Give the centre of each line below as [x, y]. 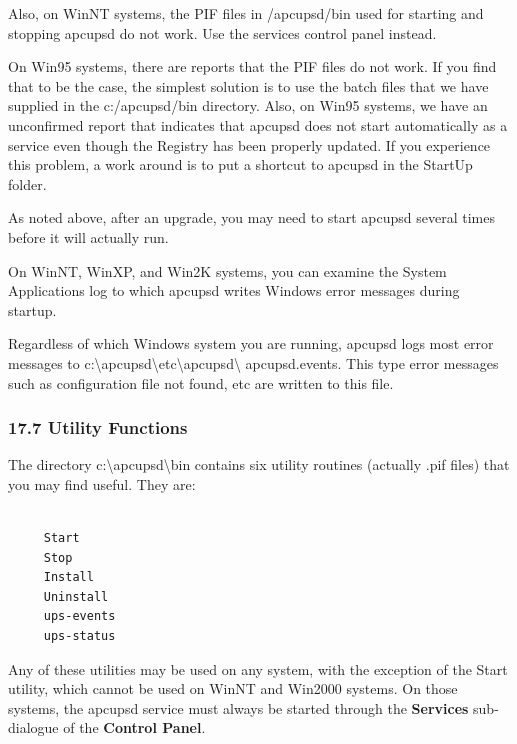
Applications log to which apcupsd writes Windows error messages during [234, 290]
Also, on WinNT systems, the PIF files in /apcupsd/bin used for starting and [246, 13]
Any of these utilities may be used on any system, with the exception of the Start [258, 668]
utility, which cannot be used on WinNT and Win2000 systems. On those [233, 688]
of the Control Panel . [134, 727]
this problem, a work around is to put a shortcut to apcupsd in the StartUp [240, 164]
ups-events [79, 616]
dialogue [33, 727]
